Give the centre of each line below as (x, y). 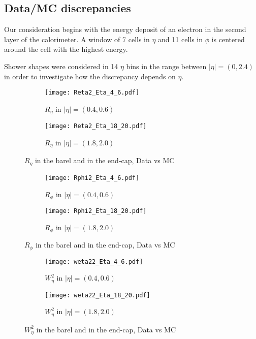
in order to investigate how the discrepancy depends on (90, 76)
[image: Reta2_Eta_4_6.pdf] (92, 93)
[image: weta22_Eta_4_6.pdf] (94, 261)
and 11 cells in (181, 39)
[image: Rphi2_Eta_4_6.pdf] (92, 178)
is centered (228, 39)
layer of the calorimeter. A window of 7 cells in (77, 39)
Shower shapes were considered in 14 (61, 66)
